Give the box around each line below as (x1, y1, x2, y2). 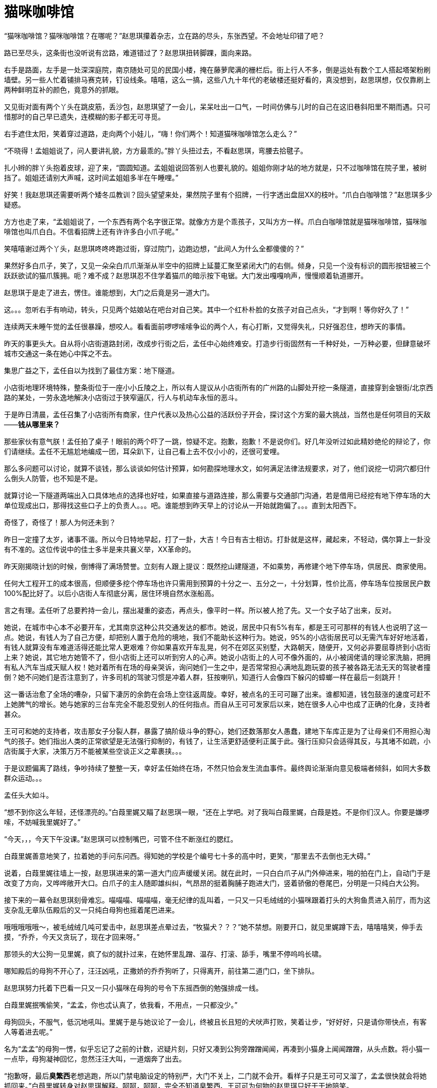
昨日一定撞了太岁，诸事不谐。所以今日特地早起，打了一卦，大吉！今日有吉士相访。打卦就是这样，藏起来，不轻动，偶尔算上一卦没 (4, 535, 431, 544)
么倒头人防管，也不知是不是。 (4, 474, 102, 483)
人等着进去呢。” (4, 1027, 53, 1036)
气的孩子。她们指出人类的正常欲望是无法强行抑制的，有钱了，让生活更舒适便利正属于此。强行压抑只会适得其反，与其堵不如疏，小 (4, 736, 431, 745)
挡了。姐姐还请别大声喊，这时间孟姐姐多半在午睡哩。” (4, 173, 179, 182)
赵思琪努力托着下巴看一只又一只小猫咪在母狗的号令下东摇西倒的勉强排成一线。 (4, 983, 263, 992)
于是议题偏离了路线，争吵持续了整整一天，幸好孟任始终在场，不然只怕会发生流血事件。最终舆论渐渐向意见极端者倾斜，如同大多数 (4, 763, 431, 772)
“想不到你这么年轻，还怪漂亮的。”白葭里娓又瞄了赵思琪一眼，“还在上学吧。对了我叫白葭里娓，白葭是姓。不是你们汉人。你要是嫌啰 (4, 807, 430, 816)
